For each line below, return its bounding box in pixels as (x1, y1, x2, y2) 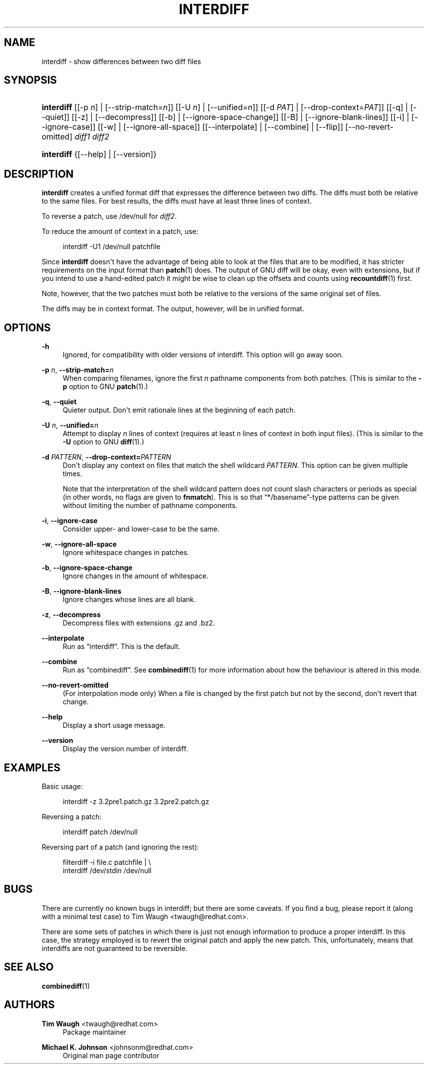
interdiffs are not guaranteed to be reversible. (42, 944, 188, 952)
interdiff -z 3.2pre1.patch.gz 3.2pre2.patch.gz (63, 797, 209, 806)
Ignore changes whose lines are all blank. (63, 595, 196, 604)
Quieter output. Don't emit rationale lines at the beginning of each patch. (63, 406, 296, 415)
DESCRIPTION (4, 167, 74, 180)
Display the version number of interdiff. (63, 744, 188, 753)
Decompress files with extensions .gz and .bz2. (63, 619, 215, 627)
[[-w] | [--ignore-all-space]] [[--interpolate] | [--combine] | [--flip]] (97, 122, 343, 132)
